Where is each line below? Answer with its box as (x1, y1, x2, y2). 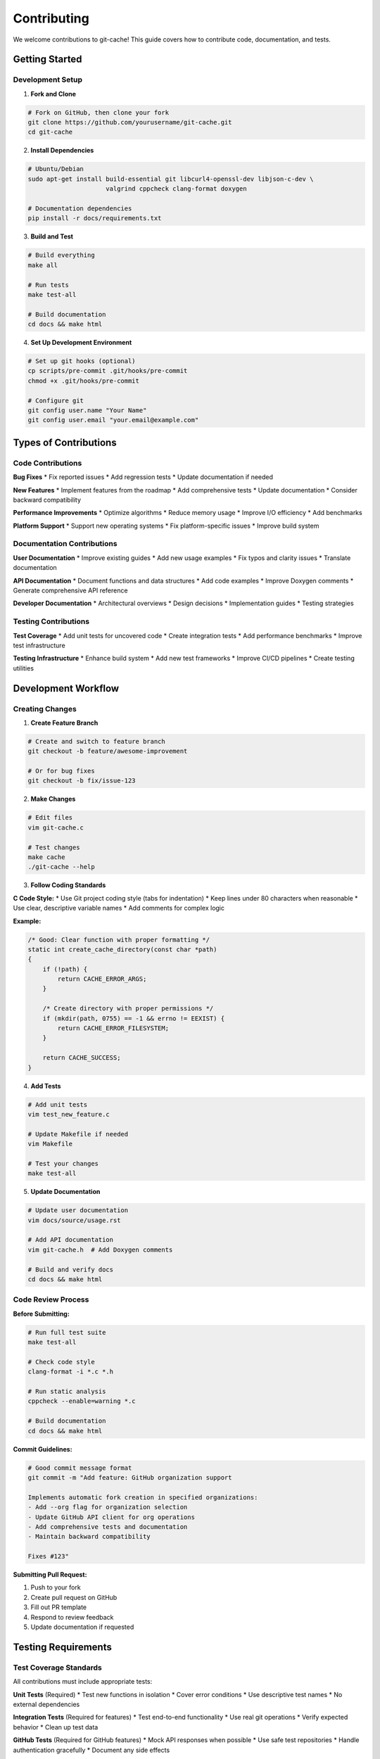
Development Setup (13, 75, 82, 84)
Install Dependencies (30, 146, 94, 155)
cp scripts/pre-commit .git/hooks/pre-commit (27, 367, 188, 375)
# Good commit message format (27, 1463, 132, 1472)
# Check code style (27, 1358, 95, 1366)
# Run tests (27, 281, 70, 288)
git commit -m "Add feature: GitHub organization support (27, 1473, 232, 1481)
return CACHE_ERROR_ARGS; (57, 975, 147, 983)
